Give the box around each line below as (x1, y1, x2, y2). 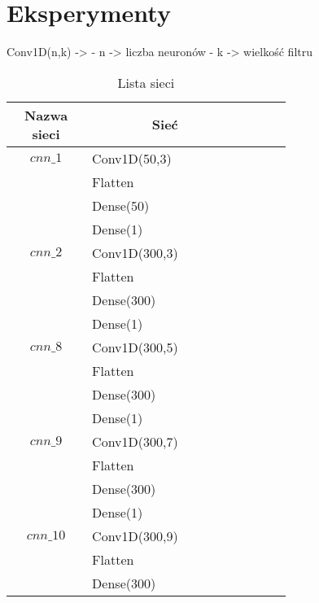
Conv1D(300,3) (92, 243, 178, 262)
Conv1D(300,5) (92, 337, 178, 356)
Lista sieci (117, 72, 175, 92)
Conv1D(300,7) (92, 431, 178, 451)
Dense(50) (92, 195, 150, 215)
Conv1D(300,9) (92, 526, 178, 545)
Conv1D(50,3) (92, 148, 172, 168)
